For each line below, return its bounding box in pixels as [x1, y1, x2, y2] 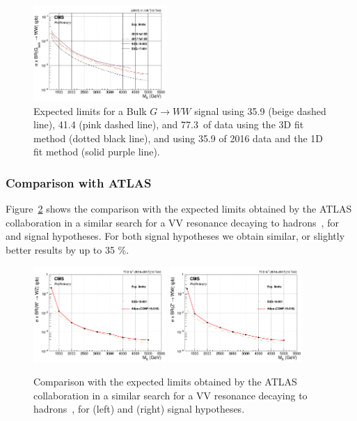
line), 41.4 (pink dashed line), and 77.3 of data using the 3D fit [33, 117, 304, 132]
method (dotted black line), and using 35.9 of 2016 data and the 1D [33, 130, 324, 145]
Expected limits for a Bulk [33, 103, 147, 118]
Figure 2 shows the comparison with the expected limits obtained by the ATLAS [6, 201, 352, 216]
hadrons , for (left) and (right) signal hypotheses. [33, 401, 245, 416]
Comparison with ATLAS [6, 174, 152, 191]
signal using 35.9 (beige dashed [194, 103, 326, 118]
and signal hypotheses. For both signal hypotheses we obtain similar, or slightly [6, 229, 345, 243]
